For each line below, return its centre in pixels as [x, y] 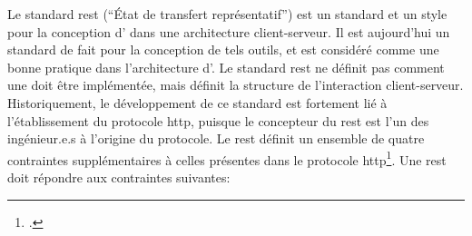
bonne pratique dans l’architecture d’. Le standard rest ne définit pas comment [226, 67]
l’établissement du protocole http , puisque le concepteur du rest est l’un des [218, 120]
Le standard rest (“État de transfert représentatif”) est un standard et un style [227, 14]
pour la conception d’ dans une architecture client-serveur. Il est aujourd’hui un [229, 31]
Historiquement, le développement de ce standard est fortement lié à [197, 102]
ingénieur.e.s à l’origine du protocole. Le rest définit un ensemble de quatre [216, 138]
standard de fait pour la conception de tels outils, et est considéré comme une [223, 49]
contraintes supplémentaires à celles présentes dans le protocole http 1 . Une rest [227, 158]
